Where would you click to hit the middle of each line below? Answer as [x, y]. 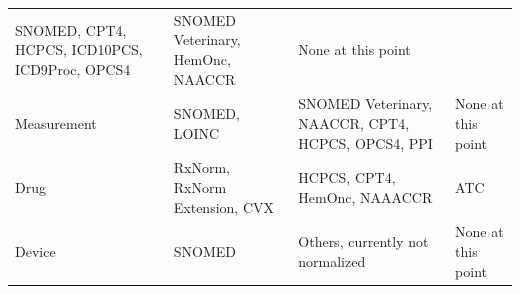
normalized [332, 260]
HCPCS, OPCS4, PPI [365, 142]
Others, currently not [363, 241]
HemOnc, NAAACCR [365, 196]
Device [35, 251]
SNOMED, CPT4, [71, 29]
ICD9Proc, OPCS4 [73, 68]
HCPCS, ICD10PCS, [79, 49]
